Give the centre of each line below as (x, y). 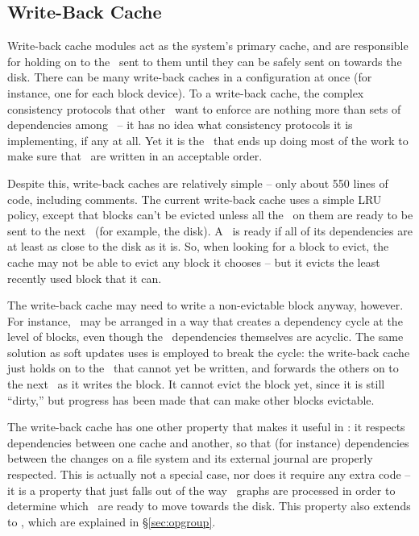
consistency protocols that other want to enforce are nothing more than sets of (204, 108)
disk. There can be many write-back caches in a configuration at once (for (190, 77)
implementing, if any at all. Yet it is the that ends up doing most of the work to (208, 140)
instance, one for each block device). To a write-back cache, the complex (186, 92)
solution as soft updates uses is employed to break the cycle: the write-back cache (209, 352)
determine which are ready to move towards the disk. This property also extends (209, 506)
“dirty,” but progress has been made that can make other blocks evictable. (191, 399)
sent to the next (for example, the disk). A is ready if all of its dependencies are (210, 230)
